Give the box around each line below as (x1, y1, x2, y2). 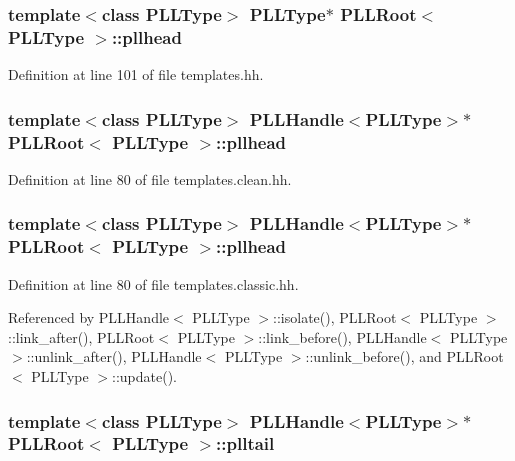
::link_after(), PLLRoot (8, 326, 155, 347)
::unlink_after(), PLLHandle (26, 346, 202, 367)
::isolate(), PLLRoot (273, 307, 397, 328)
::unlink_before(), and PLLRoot (305, 346, 504, 367)
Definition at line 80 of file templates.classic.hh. (8, 273, 299, 294)
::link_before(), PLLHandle (258, 326, 427, 347)
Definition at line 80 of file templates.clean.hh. (8, 168, 292, 189)
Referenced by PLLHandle (8, 307, 170, 328)
